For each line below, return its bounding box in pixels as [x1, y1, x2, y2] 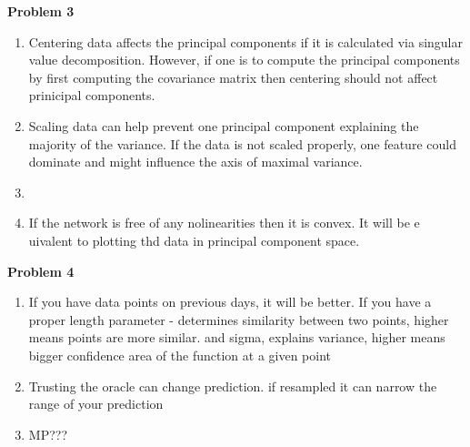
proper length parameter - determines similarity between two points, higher [28, 310, 449, 329]
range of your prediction [28, 394, 164, 413]
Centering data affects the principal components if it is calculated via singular [28, 32, 463, 51]
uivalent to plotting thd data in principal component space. [28, 230, 360, 249]
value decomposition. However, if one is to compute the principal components [28, 50, 460, 69]
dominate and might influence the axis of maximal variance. [28, 152, 363, 171]
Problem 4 [7, 261, 75, 280]
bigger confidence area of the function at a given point [28, 345, 332, 364]
